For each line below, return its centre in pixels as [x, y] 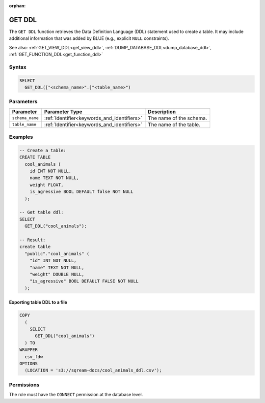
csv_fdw [34, 356]
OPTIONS [28, 364]
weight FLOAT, [47, 185]
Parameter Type [63, 112]
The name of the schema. [177, 118]
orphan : [17, 6]
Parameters [23, 102]
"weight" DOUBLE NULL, [57, 274]
